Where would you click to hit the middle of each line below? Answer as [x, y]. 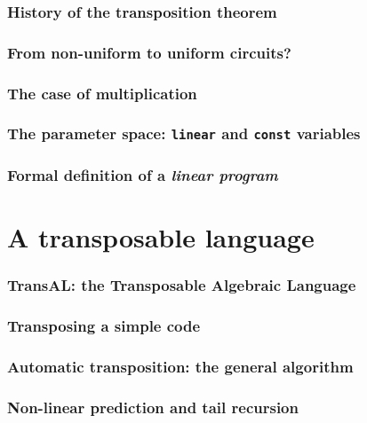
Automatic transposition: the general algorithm [180, 366]
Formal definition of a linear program [143, 174]
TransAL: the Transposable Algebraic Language [182, 285]
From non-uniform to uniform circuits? [149, 52]
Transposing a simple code [104, 325]
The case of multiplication [102, 93]
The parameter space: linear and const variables [184, 133]
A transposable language [161, 236]
